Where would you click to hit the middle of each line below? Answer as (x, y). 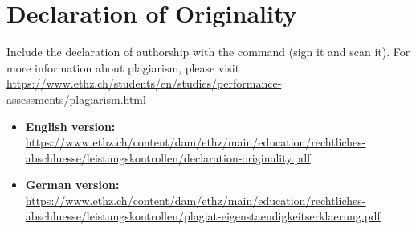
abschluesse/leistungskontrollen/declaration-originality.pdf (168, 157)
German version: (72, 185)
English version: (70, 126)
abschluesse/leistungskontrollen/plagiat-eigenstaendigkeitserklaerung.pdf (203, 216)
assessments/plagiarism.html (76, 99)
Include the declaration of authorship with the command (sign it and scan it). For (208, 52)
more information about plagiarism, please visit (123, 67)
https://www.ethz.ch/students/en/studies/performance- (144, 83)
